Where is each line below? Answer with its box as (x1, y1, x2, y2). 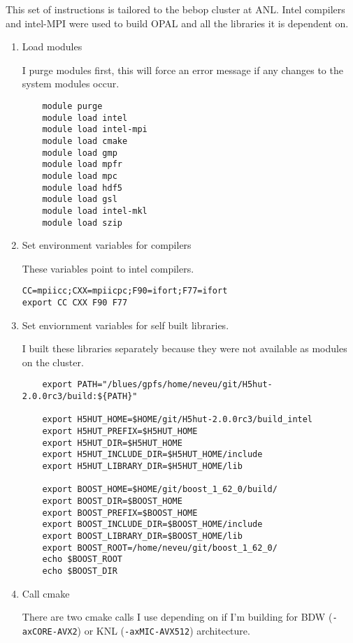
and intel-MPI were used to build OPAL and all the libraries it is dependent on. (6, 15, 349, 30)
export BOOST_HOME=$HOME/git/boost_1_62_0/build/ (42, 484, 278, 495)
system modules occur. (22, 76, 120, 91)
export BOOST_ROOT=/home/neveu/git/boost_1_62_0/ (42, 542, 278, 553)
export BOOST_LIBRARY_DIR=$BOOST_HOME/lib (42, 531, 243, 541)
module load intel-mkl (42, 205, 147, 216)
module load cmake (42, 136, 128, 146)
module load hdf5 (42, 182, 122, 193)
